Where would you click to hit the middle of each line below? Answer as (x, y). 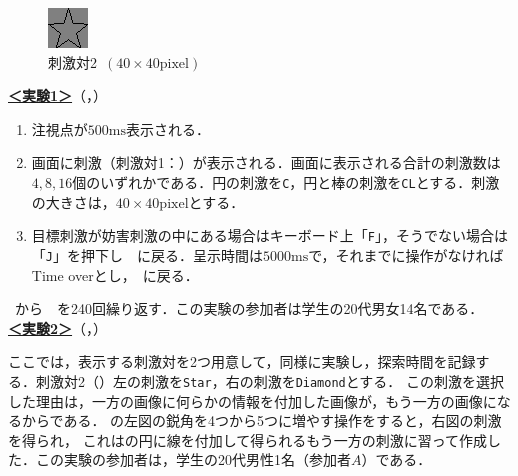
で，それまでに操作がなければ (406, 254)
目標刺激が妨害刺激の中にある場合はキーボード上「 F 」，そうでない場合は (269, 235)
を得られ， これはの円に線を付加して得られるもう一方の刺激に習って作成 (248, 439)
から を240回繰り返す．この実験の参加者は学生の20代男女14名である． (249, 308)
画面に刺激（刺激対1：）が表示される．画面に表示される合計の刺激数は (266, 162)
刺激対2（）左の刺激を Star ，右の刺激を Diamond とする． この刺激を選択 (270, 380)
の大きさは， (73, 201)
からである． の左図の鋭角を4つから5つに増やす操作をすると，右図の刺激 (261, 420)
